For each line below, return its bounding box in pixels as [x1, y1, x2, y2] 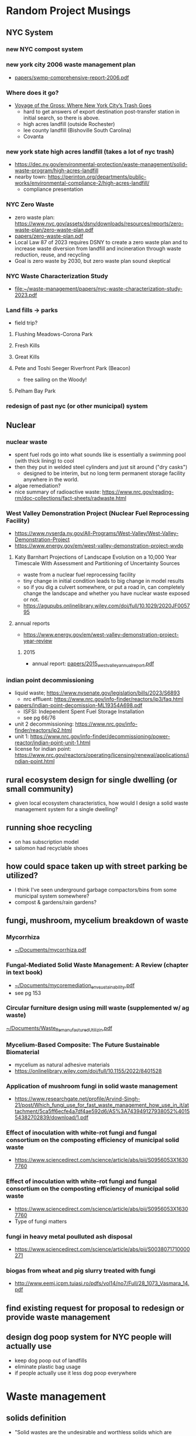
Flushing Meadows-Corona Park [14, 331, 93, 338]
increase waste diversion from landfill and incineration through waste [14, 245, 181, 252]
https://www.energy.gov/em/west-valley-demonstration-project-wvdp [14, 542, 184, 549]
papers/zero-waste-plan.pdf [14, 233, 84, 240]
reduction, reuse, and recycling [14, 251, 90, 258]
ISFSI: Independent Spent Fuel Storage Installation [23, 708, 145, 715]
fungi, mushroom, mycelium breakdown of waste [6, 915, 189, 926]
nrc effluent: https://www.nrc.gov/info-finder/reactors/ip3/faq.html [23, 696, 184, 703]
